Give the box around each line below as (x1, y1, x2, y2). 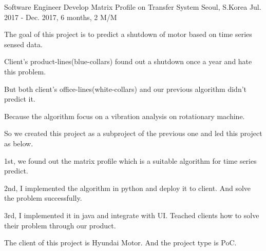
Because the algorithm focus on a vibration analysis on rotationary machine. (4, 110, 245, 121)
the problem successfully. (4, 192, 82, 203)
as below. (4, 138, 33, 148)
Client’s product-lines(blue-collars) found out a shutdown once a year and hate (4, 56, 252, 67)
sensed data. (4, 38, 43, 49)
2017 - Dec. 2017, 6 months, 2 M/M (4, 11, 117, 22)
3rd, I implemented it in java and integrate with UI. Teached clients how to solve (4, 209, 259, 220)
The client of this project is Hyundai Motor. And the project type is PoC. (4, 237, 237, 248)
